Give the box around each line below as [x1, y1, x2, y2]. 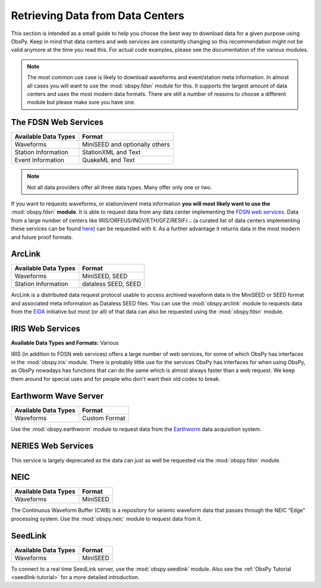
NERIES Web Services [11, 441, 94, 451]
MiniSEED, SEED [82, 272, 128, 280]
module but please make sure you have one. [27, 99, 136, 106]
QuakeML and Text [82, 156, 135, 164]
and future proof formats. [11, 233, 74, 240]
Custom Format [82, 414, 125, 422]
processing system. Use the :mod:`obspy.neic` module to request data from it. [11, 515, 202, 522]
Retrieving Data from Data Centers [11, 9, 184, 22]
